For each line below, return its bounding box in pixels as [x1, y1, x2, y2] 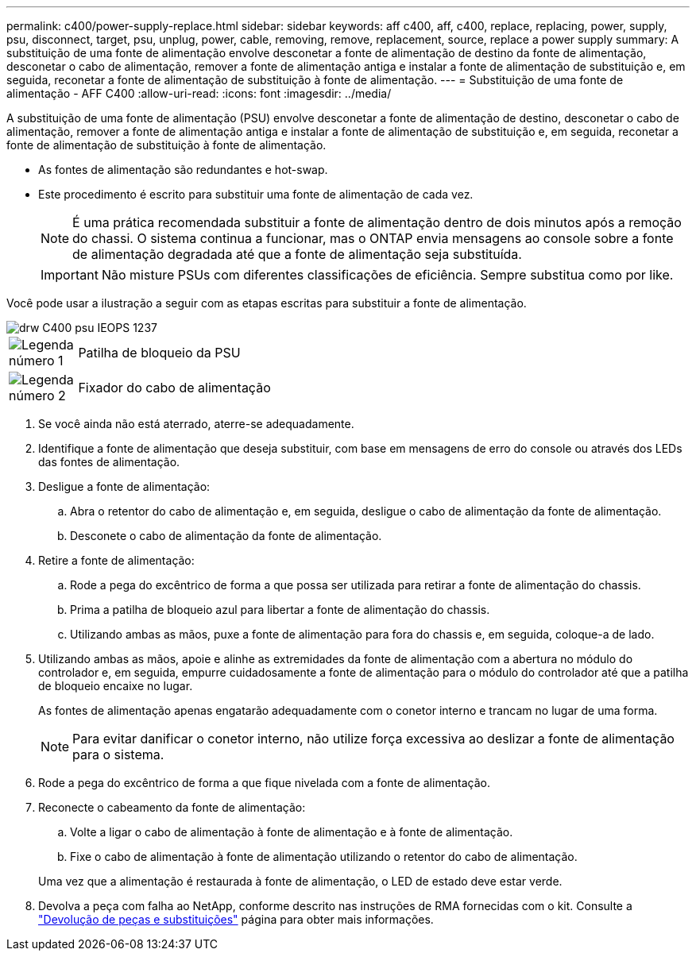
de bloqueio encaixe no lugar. [38, 679, 193, 693]
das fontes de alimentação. [38, 455, 180, 469]
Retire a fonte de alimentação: [38, 554, 195, 567]
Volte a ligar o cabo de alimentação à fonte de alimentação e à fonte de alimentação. [70, 825, 513, 839]
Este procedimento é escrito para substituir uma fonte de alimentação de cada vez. [38, 187, 474, 201]
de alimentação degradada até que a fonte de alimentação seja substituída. [72, 246, 522, 262]
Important [41, 267, 99, 283]
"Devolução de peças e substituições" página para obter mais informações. [38, 913, 434, 926]
